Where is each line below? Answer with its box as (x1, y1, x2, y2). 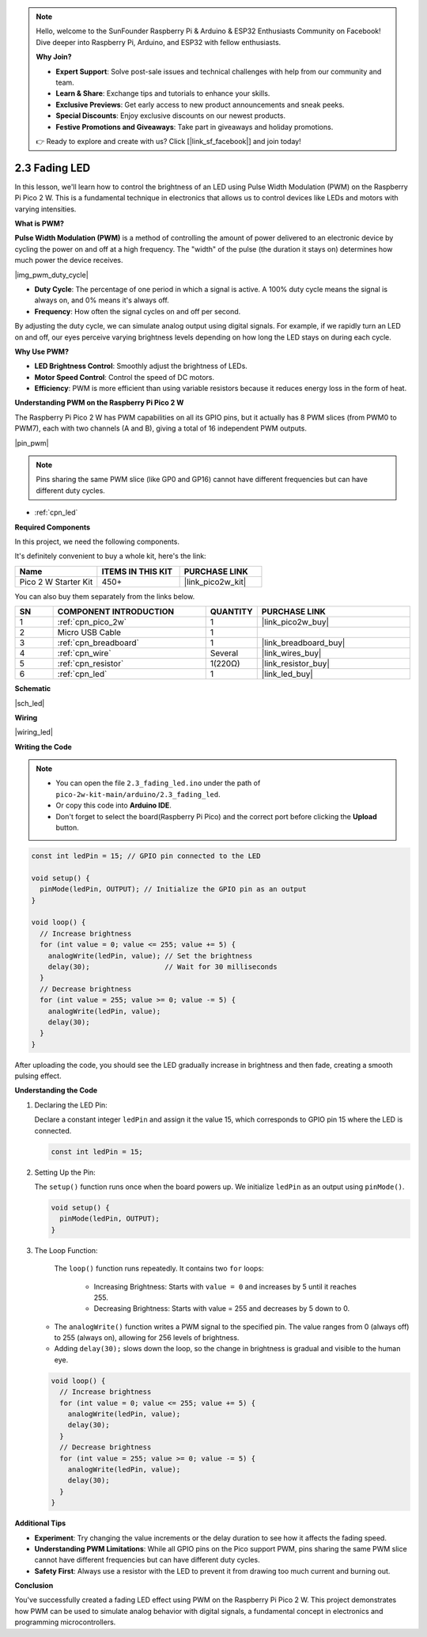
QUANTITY (210, 606, 253, 617)
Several (210, 648, 239, 659)
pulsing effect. (14, 1071, 62, 1081)
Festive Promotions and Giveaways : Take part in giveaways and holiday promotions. (55, 122, 334, 131)
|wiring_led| (14, 727, 53, 737)
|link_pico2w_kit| (183, 576, 247, 587)
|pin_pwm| (14, 438, 49, 447)
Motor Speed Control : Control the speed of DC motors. (34, 372, 215, 382)
